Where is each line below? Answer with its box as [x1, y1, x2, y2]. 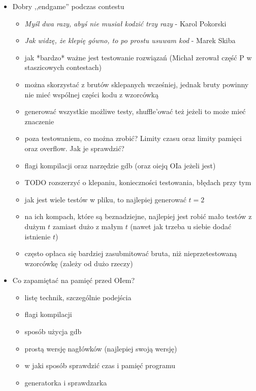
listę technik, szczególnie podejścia [24, 292, 132, 302]
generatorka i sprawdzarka [24, 377, 107, 387]
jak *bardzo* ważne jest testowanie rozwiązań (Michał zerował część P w [24, 52, 252, 62]
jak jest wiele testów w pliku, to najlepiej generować [24, 194, 186, 204]
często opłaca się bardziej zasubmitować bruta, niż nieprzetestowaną [24, 248, 237, 259]
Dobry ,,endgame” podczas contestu [12, 1, 124, 11]
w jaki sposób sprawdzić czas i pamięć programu [24, 360, 175, 371]
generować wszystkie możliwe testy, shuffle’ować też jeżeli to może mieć [24, 106, 246, 117]
